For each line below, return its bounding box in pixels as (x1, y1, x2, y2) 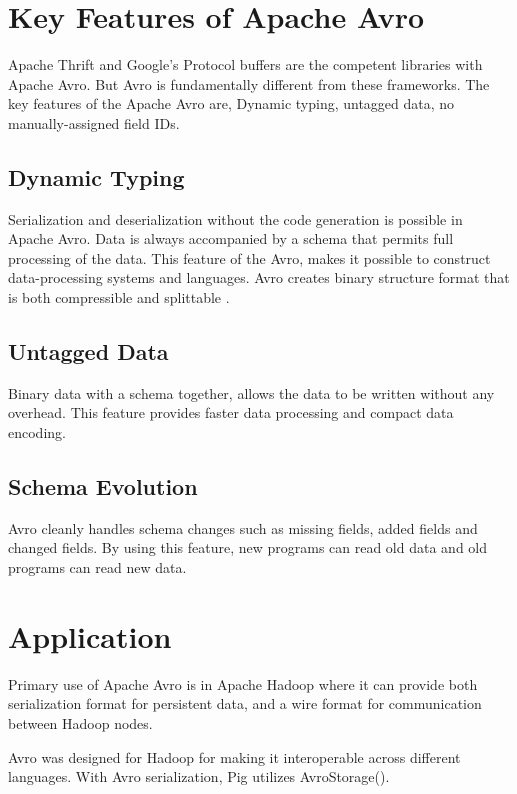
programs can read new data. (8, 557, 187, 578)
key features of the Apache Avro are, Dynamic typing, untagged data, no (8, 93, 455, 114)
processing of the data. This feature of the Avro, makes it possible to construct (8, 247, 491, 268)
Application (8, 615, 172, 656)
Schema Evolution (8, 471, 198, 502)
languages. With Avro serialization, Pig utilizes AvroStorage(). (8, 766, 390, 787)
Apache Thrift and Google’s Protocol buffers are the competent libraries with (8, 54, 483, 75)
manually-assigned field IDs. (8, 112, 180, 133)
